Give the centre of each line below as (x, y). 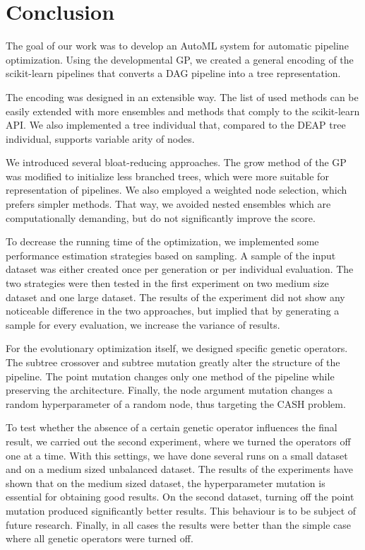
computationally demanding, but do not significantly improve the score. (161, 217)
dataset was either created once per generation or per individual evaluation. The (180, 269)
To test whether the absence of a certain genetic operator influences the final (172, 427)
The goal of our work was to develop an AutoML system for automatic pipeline (177, 46)
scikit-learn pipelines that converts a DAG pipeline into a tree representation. (173, 73)
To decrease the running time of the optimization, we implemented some (162, 241)
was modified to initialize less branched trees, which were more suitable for (167, 176)
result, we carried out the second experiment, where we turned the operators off (178, 441)
